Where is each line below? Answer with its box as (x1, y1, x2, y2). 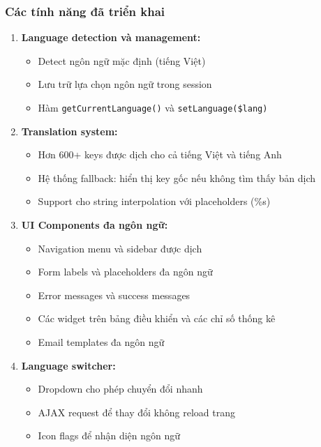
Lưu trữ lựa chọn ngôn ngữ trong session (38, 77, 212, 91)
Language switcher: (21, 358, 116, 372)
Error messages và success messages (38, 287, 191, 302)
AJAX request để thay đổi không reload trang (38, 404, 235, 419)
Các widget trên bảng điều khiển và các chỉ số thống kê (38, 311, 276, 326)
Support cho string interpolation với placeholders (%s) (38, 194, 271, 209)
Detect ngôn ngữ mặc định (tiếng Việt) (38, 53, 206, 68)
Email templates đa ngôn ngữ (38, 335, 165, 349)
